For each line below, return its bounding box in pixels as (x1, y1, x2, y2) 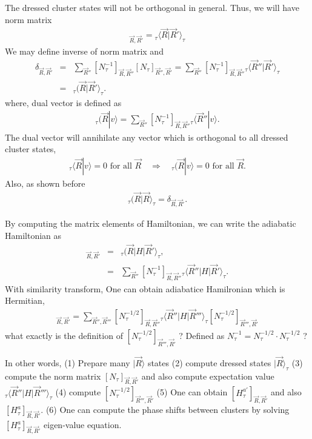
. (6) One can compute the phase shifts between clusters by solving (41, 403, 290, 416)
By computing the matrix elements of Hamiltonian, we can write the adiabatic (5, 217, 296, 230)
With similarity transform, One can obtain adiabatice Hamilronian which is (5, 282, 285, 295)
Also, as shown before (5, 176, 85, 189)
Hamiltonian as (5, 229, 62, 241)
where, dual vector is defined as (5, 96, 122, 109)
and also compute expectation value (141, 369, 274, 382)
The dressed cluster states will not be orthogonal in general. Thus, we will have (5, 1, 299, 13)
